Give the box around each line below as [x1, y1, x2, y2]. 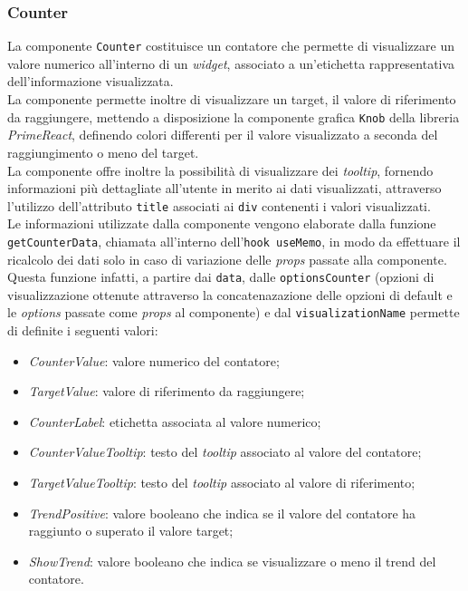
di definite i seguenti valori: [7, 321, 158, 340]
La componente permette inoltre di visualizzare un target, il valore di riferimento [7, 90, 456, 109]
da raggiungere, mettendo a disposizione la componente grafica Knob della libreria [7, 107, 460, 126]
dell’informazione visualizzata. [7, 72, 174, 91]
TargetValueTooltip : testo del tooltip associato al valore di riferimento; [28, 473, 415, 492]
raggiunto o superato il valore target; [28, 521, 234, 540]
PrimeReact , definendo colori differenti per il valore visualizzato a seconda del [7, 125, 438, 144]
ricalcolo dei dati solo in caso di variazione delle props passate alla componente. [7, 249, 447, 268]
